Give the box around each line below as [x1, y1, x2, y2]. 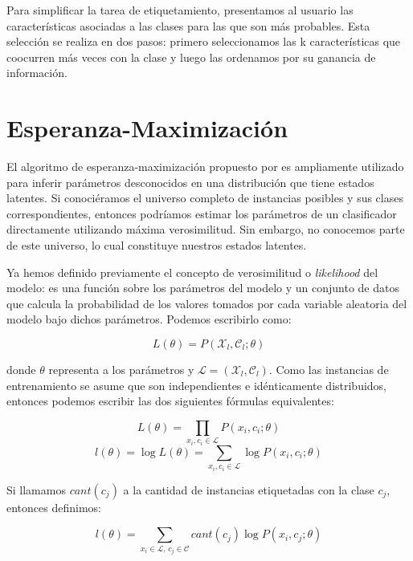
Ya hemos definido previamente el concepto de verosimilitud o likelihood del [6, 263, 378, 280]
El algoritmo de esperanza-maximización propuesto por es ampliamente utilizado [6, 158, 404, 175]
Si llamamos [6, 481, 66, 498]
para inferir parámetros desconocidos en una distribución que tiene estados [6, 173, 374, 190]
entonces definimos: [6, 498, 101, 515]
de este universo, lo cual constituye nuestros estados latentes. [6, 237, 307, 254]
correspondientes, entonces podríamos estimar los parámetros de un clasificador [6, 205, 397, 222]
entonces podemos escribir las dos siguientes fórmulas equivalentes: [6, 392, 334, 409]
